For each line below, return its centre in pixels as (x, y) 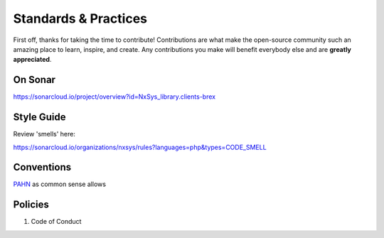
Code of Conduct (56, 222)
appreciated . (32, 60)
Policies (31, 205)
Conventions (42, 167)
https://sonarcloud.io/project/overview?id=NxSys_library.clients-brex (114, 97)
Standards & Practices (80, 18)
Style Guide (40, 117)
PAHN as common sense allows (60, 184)
